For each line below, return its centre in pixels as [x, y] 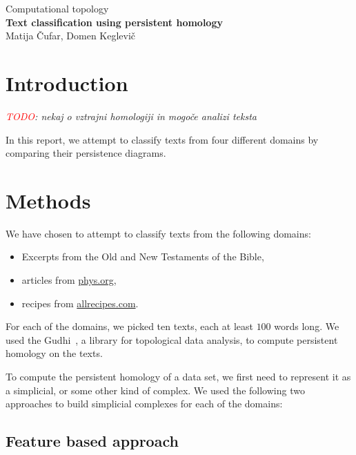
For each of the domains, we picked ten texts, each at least [129, 326]
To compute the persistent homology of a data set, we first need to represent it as [178, 376]
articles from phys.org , [69, 280]
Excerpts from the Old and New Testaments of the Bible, [143, 256]
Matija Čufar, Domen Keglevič [71, 36]
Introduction [67, 83]
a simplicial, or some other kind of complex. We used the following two [155, 390]
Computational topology [57, 8]
